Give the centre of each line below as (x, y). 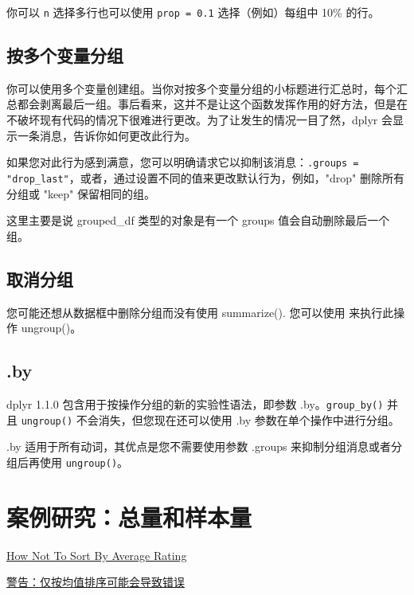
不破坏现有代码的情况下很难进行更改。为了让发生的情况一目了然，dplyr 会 (199, 120)
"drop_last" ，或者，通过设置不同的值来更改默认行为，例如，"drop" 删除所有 (205, 177)
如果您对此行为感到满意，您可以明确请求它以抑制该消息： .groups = (183, 162)
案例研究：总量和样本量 (129, 517)
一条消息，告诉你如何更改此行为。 (106, 135)
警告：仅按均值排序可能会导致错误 (96, 582)
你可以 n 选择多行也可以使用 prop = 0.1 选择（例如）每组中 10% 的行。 (193, 12)
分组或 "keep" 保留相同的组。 (81, 193)
